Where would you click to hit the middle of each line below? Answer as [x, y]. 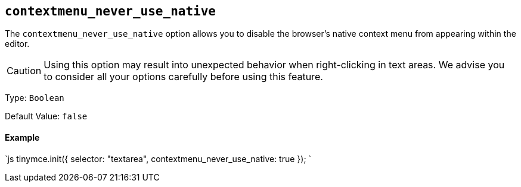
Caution [24, 71]
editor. [17, 44]
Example [22, 138]
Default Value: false [46, 116]
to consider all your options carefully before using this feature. [183, 77]
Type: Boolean [35, 98]
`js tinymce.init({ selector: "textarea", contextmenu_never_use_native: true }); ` [158, 159]
